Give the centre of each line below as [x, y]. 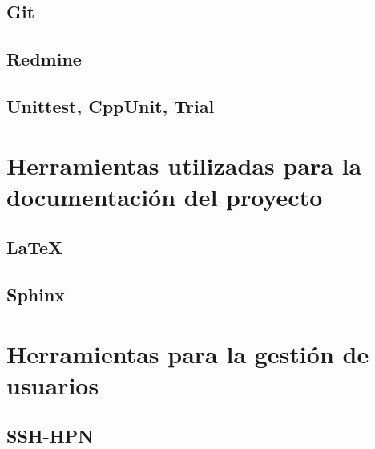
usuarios [53, 384]
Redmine [44, 59]
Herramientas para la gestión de [188, 353]
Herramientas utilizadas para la [184, 165]
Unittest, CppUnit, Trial [111, 105]
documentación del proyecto [165, 196]
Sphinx [36, 295]
